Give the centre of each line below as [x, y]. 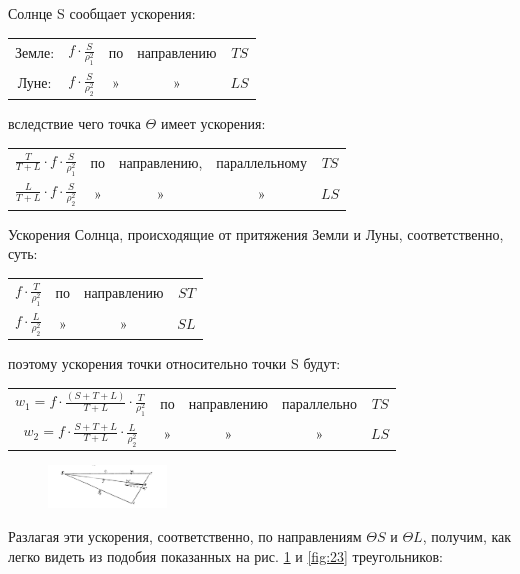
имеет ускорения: [213, 123]
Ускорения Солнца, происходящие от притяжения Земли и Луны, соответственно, [256, 233]
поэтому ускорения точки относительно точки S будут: [174, 363]
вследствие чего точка [74, 123]
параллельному [261, 162]
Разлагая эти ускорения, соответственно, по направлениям [185, 535]
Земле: [35, 52]
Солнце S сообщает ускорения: [102, 13]
